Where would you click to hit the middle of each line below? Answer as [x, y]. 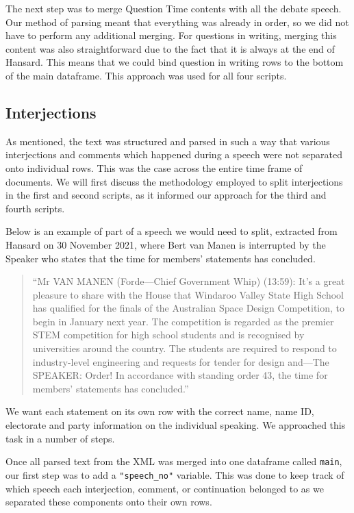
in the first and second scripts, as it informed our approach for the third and [166, 195]
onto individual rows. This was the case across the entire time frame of [154, 167]
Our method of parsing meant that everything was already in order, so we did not [177, 22]
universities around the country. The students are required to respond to [185, 348]
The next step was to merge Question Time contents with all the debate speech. [174, 8]
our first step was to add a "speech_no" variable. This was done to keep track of [175, 474]
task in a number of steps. [60, 438]
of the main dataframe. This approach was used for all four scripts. [146, 75]
